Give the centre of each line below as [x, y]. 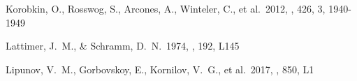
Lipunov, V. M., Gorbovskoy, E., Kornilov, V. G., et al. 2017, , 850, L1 [160, 69]
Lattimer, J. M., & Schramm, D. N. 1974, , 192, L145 [123, 46]
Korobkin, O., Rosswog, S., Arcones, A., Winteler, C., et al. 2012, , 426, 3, [166, 8]
